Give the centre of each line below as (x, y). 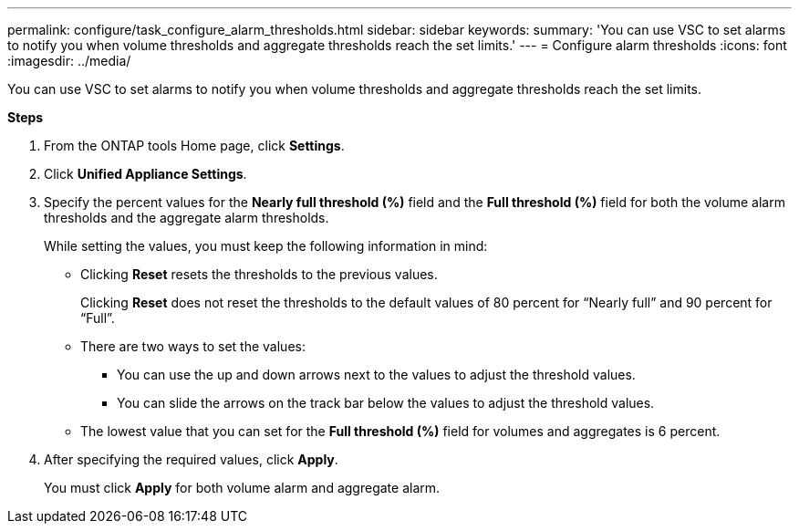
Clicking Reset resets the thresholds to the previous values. (259, 274)
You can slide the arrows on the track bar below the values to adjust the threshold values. (386, 403)
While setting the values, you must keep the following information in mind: (266, 246)
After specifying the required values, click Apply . (191, 459)
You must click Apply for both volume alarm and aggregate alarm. (242, 488)
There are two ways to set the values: (193, 346)
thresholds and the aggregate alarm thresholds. (187, 218)
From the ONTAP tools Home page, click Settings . (194, 146)
